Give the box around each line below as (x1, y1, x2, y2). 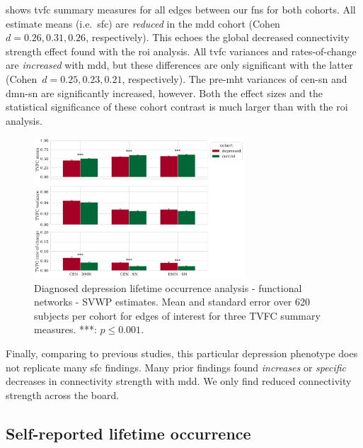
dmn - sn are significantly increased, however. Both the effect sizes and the (6, 85, 323, 100)
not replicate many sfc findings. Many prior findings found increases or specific (6, 359, 347, 374)
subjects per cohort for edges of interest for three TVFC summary (34, 308, 321, 323)
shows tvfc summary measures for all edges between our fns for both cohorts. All (6, 2, 356, 16)
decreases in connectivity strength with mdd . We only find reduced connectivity (6, 374, 352, 388)
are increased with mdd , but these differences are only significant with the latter (6, 57, 353, 72)
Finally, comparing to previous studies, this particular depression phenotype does (6, 345, 358, 360)
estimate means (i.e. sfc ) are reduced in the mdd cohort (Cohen (6, 16, 280, 30)
